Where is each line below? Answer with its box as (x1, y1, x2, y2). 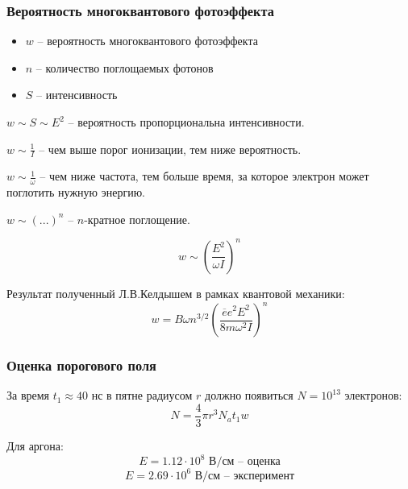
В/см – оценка (209, 456, 281, 467)
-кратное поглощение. (84, 210, 190, 227)
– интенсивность (36, 86, 118, 103)
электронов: (344, 387, 402, 404)
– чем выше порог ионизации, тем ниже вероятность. (39, 140, 302, 157)
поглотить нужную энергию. (6, 184, 145, 201)
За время (6, 387, 50, 404)
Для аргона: (6, 437, 64, 454)
